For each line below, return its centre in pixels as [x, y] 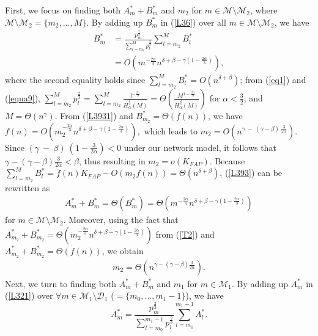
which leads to [171, 130]
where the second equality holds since [75, 79]
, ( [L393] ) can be [251, 173]
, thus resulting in [112, 160]
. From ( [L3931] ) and [94, 115]
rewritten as [28, 187]
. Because [227, 160]
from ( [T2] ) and [185, 234]
